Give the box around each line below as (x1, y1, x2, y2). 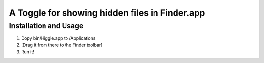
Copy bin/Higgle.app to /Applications (21, 35, 96, 41)
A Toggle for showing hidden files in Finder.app (9, 7, 205, 18)
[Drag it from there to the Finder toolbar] (21, 42, 103, 48)
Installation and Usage (9, 21, 84, 30)
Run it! (21, 49, 34, 55)
